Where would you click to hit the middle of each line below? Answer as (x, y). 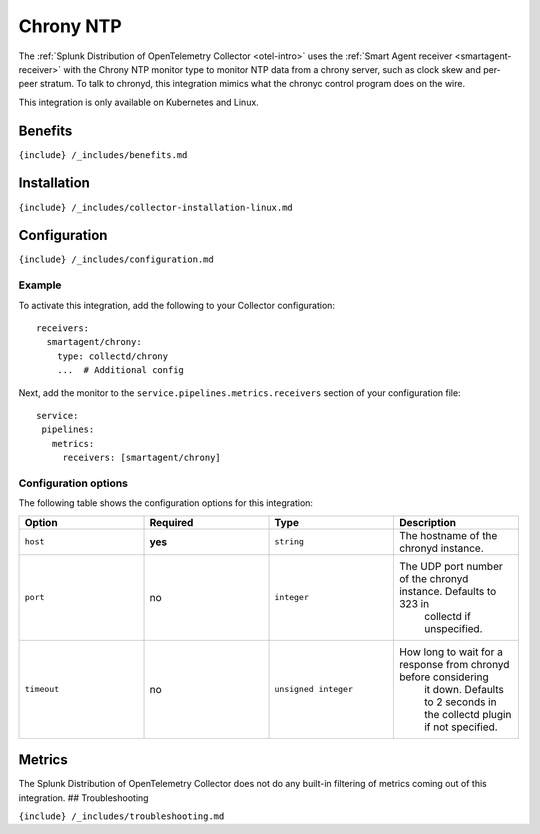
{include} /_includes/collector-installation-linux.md (156, 207)
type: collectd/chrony (112, 356)
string (289, 541)
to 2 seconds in (460, 702)
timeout (42, 689)
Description (427, 522)
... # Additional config (120, 370)
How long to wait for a (451, 652)
